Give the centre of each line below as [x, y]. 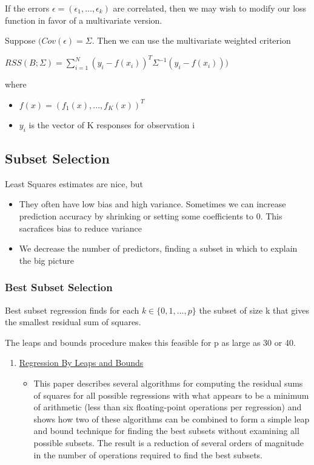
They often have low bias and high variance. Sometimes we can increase [152, 204]
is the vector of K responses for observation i [112, 124]
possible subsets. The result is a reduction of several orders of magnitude [169, 443]
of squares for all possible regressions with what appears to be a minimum [171, 395]
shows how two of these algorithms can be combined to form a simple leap [172, 418]
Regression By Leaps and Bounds [81, 363]
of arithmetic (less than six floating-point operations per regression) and [168, 407]
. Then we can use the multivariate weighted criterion [191, 40]
